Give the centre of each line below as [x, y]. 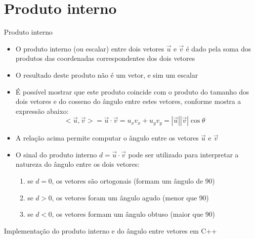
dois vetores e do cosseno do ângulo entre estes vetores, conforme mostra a [128, 101]
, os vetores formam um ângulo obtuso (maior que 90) [133, 214]
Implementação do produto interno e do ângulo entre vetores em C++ [110, 230]
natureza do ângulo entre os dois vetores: [78, 164]
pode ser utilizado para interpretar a [183, 154]
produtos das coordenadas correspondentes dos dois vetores [105, 58]
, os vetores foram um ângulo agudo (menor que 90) [130, 197]
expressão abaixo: [42, 111]
